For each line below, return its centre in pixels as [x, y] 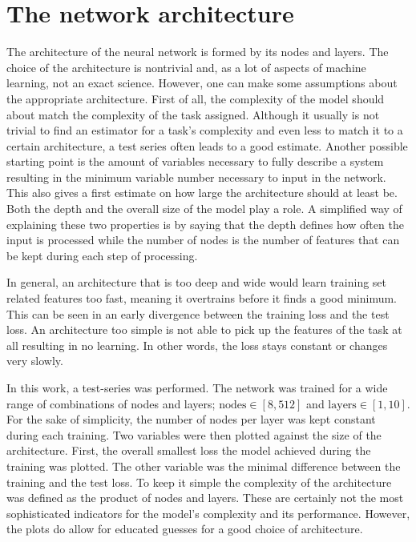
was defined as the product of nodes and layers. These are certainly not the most [205, 498]
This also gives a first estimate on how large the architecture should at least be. [202, 193]
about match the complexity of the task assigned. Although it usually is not [193, 114]
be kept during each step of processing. [102, 255]
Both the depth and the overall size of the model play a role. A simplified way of [204, 209]
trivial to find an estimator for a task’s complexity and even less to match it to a [205, 130]
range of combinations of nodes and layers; [111, 403]
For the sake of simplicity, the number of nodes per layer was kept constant [191, 419]
